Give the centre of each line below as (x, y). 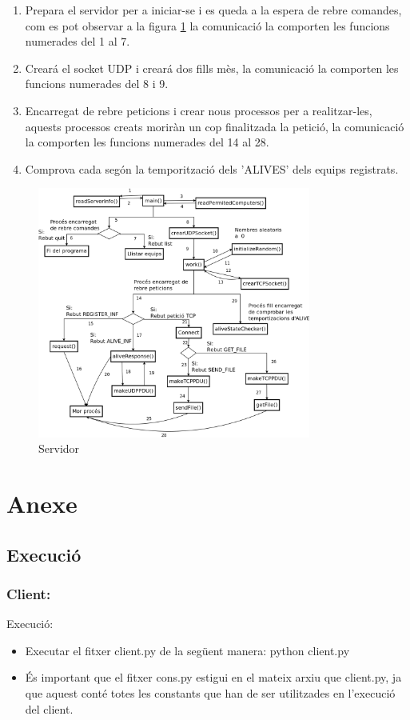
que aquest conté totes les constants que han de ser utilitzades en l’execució (210, 693)
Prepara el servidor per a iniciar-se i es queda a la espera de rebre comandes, (213, 10)
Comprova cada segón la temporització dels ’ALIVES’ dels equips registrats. (212, 168)
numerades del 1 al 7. (78, 41)
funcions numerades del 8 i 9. (97, 84)
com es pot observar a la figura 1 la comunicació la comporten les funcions (207, 25)
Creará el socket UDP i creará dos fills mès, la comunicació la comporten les (212, 68)
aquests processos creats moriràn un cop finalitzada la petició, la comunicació (215, 126)
